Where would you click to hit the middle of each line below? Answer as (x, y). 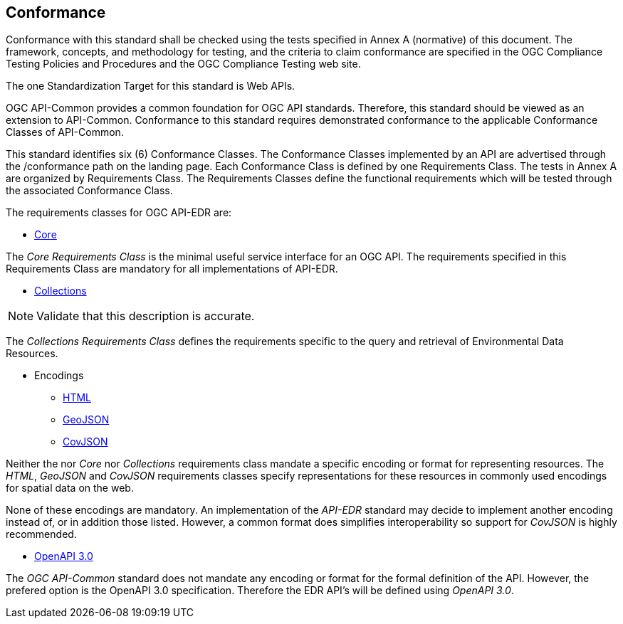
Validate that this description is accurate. (146, 316)
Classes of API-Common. (65, 132)
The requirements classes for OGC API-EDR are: (119, 213)
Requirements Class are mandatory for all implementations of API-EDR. (172, 269)
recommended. (41, 534)
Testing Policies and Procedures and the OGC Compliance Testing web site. (183, 64)
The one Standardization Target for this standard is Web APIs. (151, 86)
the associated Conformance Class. (89, 191)
